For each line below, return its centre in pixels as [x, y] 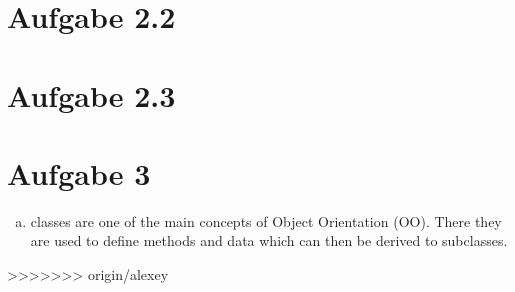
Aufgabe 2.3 [91, 94]
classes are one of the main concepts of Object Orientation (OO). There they [266, 220]
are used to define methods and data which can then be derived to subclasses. [269, 240]
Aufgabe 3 [79, 172]
